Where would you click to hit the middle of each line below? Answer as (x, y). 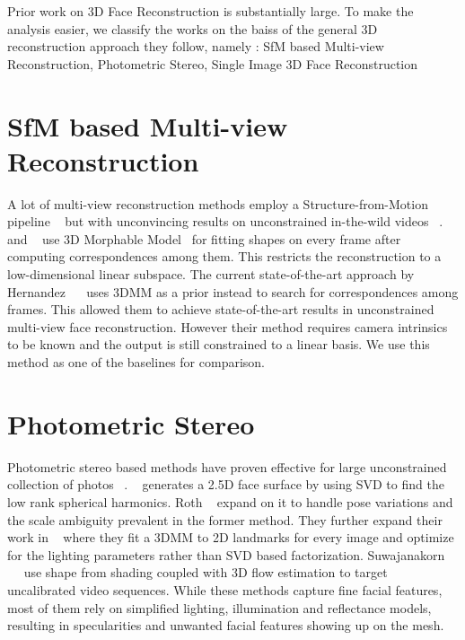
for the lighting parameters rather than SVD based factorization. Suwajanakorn (226, 554)
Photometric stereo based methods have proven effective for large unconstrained (227, 466)
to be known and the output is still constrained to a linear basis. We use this (219, 344)
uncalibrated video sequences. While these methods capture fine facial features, (225, 589)
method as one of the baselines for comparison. (136, 362)
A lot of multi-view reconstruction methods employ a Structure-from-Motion (218, 203)
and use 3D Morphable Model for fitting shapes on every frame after (204, 238)
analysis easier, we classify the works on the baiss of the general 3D (193, 28)
